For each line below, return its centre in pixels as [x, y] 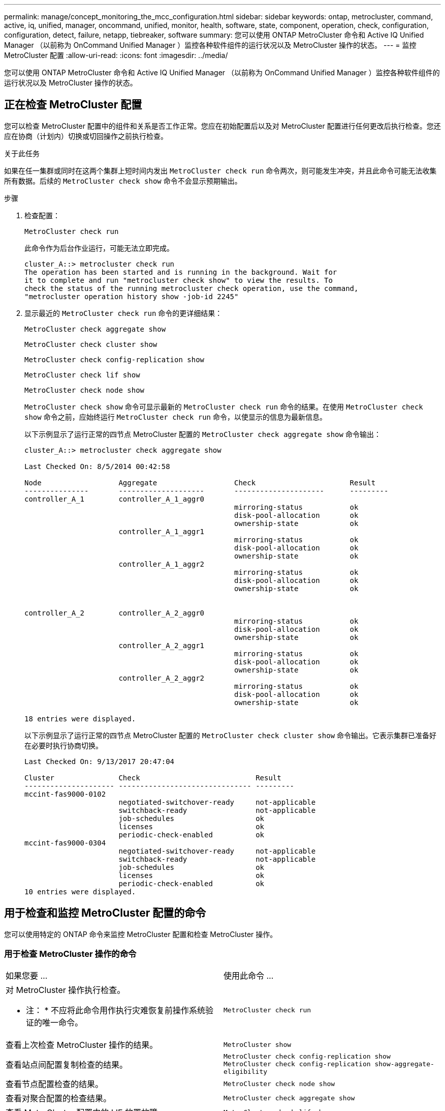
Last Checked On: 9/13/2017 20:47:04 [100, 761]
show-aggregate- [404, 1064]
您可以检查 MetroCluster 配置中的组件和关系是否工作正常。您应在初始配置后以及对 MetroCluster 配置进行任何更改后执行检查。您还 [222, 126]
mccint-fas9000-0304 [65, 843]
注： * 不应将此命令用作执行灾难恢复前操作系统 [116, 1011]
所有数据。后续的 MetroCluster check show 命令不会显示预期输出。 [123, 181]
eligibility [246, 1072]
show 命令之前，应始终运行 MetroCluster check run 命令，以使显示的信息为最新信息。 [176, 417]
